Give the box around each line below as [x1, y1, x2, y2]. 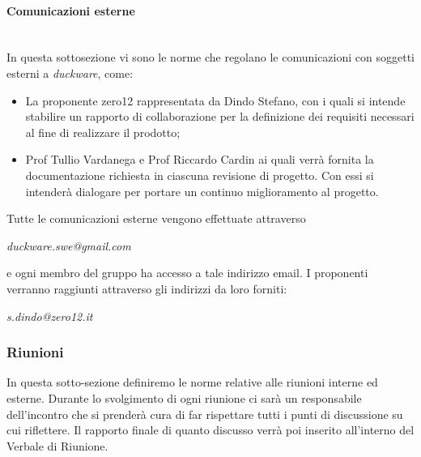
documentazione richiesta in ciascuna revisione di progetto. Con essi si [25, 166, 374, 183]
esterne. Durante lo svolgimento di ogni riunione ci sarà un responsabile [6, 389, 362, 406]
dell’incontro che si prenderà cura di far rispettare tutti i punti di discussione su [6, 405, 403, 422]
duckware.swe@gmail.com [6, 237, 131, 254]
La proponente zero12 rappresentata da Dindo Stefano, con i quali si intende [25, 92, 406, 109]
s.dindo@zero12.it [6, 307, 93, 324]
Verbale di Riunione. [6, 437, 108, 454]
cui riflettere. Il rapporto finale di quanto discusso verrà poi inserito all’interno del [6, 421, 415, 438]
